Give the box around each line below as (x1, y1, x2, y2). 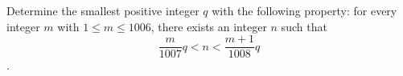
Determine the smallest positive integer (6, 2, 199, 18)
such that (281, 18, 327, 34)
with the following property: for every (212, 2, 397, 18)
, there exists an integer (150, 18, 267, 34)
